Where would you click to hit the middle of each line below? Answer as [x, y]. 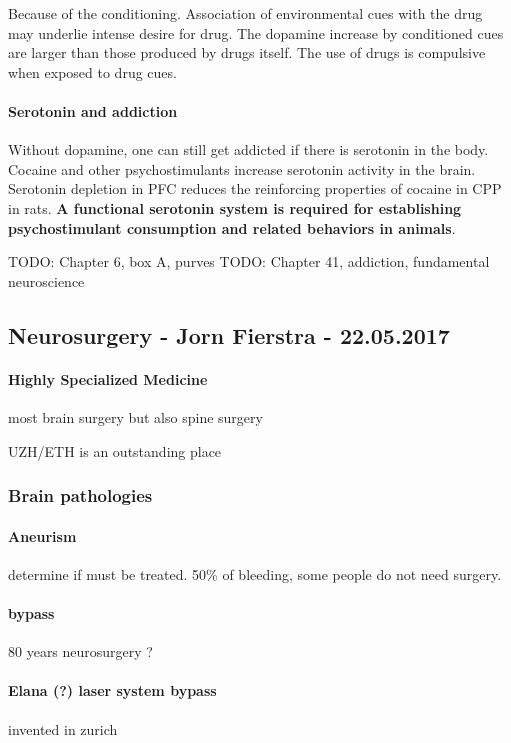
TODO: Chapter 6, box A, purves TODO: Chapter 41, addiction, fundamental [249, 261]
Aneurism [42, 535]
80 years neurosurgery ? [80, 651]
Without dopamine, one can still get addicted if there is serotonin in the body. [248, 149]
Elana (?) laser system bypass [112, 690]
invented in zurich [63, 728]
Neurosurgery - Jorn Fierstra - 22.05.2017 [229, 334]
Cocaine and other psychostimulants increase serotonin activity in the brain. [242, 168]
